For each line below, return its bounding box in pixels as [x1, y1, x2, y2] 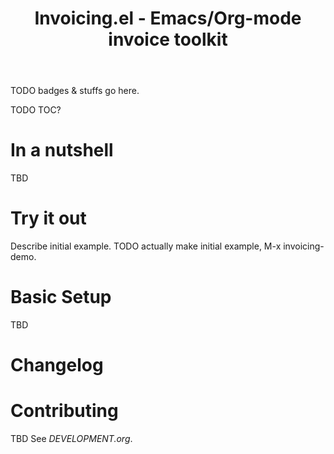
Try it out [10, 207, 87, 230]
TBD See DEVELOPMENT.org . [10, 433, 133, 445]
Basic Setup [10, 286, 112, 309]
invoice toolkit [108, 28, 228, 51]
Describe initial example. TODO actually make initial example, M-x [10, 240, 282, 252]
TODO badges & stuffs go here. [10, 85, 140, 97]
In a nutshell [10, 139, 114, 162]
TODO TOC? [10, 104, 62, 116]
